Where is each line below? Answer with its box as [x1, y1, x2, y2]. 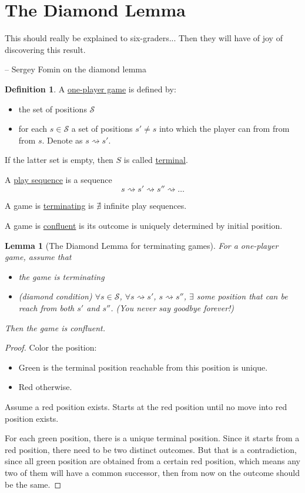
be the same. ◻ [5, 478, 62, 490]
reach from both [18, 302, 75, 314]
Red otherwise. [18, 381, 72, 393]
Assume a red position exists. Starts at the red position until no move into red [5, 401, 287, 412]
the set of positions [18, 102, 87, 115]
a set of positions [71, 122, 133, 135]
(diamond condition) [18, 290, 92, 302]
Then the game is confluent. [5, 321, 106, 334]
